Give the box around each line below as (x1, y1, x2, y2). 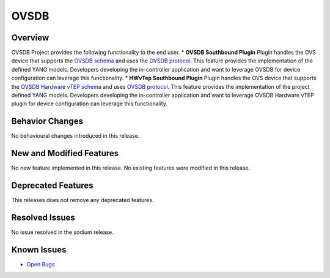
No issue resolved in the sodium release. (11, 228, 114, 236)
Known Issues (11, 244, 67, 255)
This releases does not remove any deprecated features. (11, 197, 154, 204)
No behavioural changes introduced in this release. (11, 132, 140, 140)
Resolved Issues (11, 212, 76, 223)
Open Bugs (26, 260, 55, 268)
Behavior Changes (11, 116, 84, 127)
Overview (11, 32, 50, 43)
